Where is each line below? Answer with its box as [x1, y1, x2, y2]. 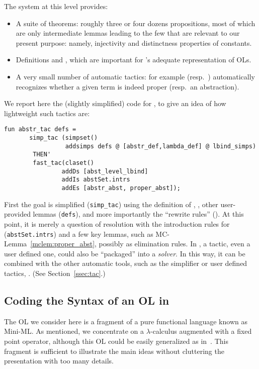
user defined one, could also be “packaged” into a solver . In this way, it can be [4, 248, 245, 258]
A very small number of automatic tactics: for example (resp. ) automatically [16, 71, 255, 81]
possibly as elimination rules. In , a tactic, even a [99, 238, 250, 249]
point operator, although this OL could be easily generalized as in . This [4, 335, 228, 346]
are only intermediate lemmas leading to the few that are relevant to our [16, 28, 240, 38]
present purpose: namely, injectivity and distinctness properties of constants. [16, 37, 252, 48]
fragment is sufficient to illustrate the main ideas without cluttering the [4, 345, 224, 356]
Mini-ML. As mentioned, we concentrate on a [4, 326, 144, 336]
